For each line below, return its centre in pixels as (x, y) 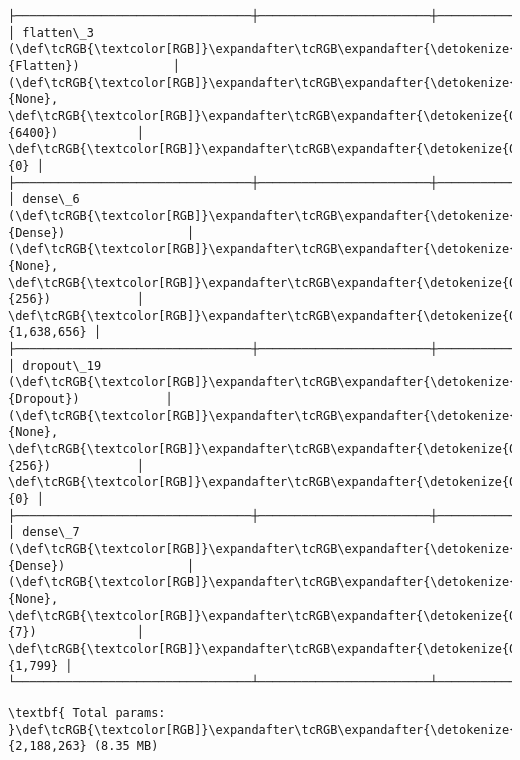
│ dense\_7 (44, 532)
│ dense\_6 (44, 199)
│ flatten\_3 (51, 32)
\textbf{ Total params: (87, 712)
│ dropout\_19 (55, 365)
